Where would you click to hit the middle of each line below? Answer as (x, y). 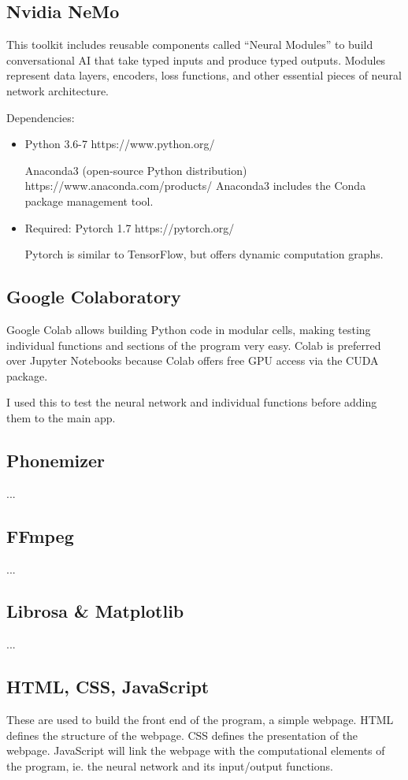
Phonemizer (56, 460)
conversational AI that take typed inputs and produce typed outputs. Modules (196, 59)
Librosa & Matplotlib (95, 611)
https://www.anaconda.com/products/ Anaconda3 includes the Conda (195, 186)
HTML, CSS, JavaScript (108, 687)
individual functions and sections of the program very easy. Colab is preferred (194, 345)
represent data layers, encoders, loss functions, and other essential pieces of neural (204, 75)
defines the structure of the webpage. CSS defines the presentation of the (182, 735)
